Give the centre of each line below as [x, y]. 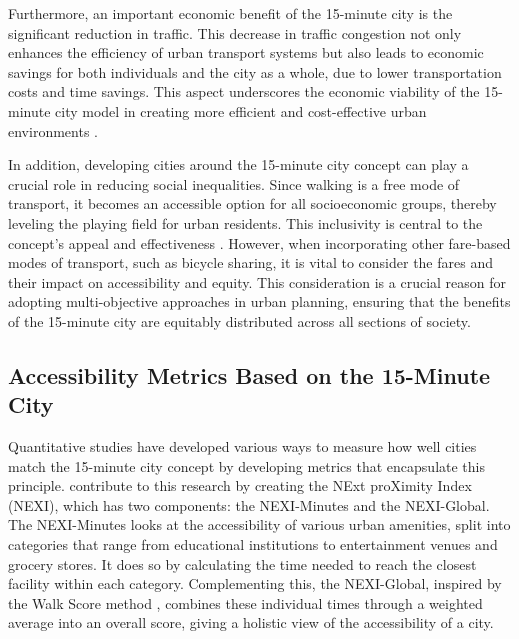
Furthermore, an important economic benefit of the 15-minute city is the [230, 13]
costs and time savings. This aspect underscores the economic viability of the [244, 91]
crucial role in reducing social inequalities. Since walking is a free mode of [234, 183]
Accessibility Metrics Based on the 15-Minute [249, 374]
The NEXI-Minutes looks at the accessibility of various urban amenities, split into [259, 524]
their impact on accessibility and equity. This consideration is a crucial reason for [257, 281]
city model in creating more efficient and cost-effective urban [241, 110]
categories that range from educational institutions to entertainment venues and [253, 544]
